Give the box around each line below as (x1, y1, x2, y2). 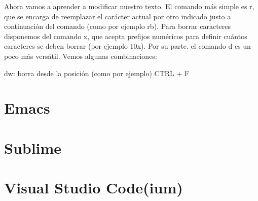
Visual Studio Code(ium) (4, 177, 183, 198)
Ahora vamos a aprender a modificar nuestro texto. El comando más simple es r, (4, 1, 254, 11)
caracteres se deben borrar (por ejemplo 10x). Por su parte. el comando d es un (4, 41, 251, 51)
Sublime (4, 137, 62, 158)
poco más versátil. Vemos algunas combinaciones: (4, 50, 157, 61)
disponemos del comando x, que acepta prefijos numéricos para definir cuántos (4, 30, 247, 41)
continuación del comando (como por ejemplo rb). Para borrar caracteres (4, 21, 231, 31)
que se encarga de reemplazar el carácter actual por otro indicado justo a (4, 11, 231, 21)
